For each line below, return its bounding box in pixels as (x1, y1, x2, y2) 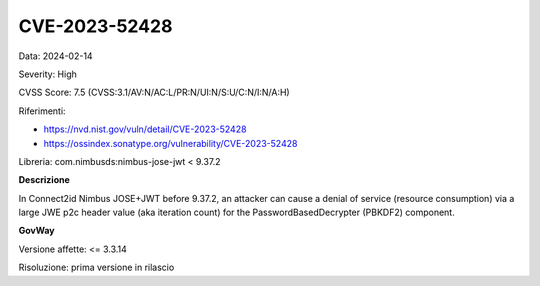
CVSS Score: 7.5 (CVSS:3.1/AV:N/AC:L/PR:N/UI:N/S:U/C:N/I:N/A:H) (18, 86, 290, 99)
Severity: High (18, 68, 77, 80)
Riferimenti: (18, 105, 66, 117)
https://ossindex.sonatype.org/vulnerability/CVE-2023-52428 (43, 137, 298, 149)
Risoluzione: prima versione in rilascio (18, 261, 175, 274)
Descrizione (18, 174, 70, 186)
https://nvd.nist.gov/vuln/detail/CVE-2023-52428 (43, 123, 247, 135)
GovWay (18, 225, 55, 237)
